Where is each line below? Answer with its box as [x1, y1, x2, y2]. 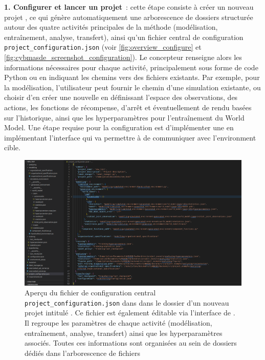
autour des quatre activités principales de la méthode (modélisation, [4, 22, 218, 32]
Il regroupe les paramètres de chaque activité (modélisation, [25, 317, 212, 328]
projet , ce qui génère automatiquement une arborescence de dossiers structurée [4, 11, 253, 22]
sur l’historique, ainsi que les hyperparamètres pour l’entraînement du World [4, 112, 245, 123]
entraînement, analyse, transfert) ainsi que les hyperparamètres [25, 327, 223, 338]
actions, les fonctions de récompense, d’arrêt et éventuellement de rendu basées [4, 102, 252, 112]
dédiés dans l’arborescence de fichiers [25, 347, 140, 358]
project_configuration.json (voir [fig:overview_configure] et [4, 42, 202, 52]
